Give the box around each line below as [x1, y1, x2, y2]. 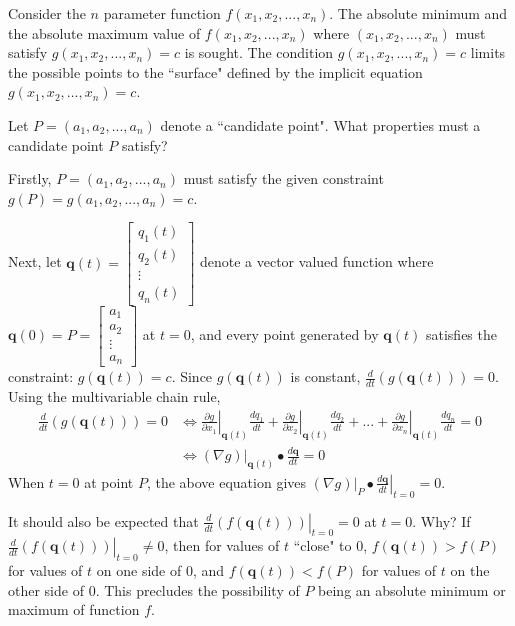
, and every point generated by [190, 324, 379, 345]
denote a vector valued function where [199, 251, 434, 272]
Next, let [8, 251, 62, 272]
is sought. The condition [184, 42, 334, 63]
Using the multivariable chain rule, [8, 386, 221, 407]
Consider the [8, 3, 86, 23]
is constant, [290, 366, 361, 387]
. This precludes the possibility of [95, 579, 300, 600]
